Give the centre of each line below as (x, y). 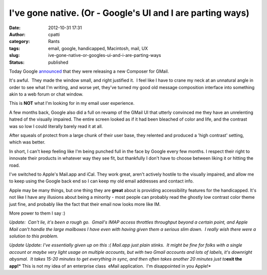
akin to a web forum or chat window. (46, 94)
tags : (15, 48)
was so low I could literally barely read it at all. (56, 126)
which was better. (27, 142)
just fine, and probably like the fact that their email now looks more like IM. (85, 204)
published (58, 62)
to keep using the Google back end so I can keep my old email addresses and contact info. (101, 181)
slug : (14, 55)
